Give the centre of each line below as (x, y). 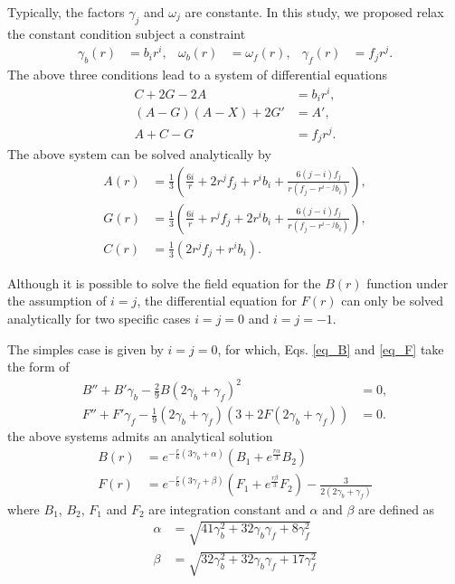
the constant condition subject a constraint (127, 33)
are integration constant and (227, 509)
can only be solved (393, 301)
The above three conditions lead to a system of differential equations (197, 75)
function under (408, 283)
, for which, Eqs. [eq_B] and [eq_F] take (331, 349)
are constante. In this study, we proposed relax (314, 12)
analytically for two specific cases (99, 318)
